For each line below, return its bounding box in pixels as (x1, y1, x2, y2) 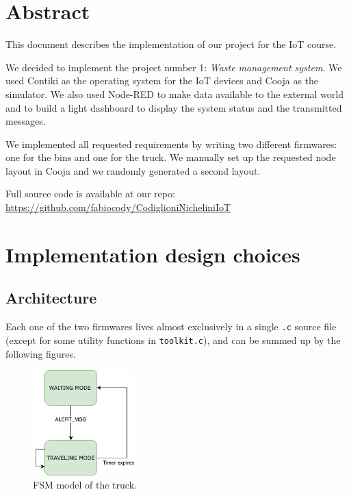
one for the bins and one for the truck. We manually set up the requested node (5, 150, 336, 164)
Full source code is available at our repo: (5, 186, 175, 201)
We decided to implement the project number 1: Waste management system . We (5, 60, 342, 74)
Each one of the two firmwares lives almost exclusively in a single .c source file (5, 319, 337, 334)
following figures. (5, 346, 76, 360)
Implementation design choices (5, 240, 300, 268)
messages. (5, 114, 46, 128)
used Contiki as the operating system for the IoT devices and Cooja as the (5, 73, 319, 88)
